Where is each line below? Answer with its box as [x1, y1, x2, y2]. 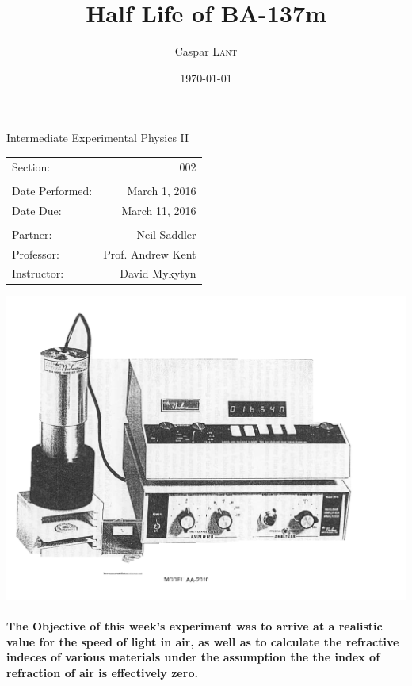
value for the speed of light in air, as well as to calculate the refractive [6, 633, 399, 650]
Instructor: [12, 265, 64, 282]
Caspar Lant [174, 43, 238, 59]
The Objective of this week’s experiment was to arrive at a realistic [6, 617, 383, 634]
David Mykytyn [120, 265, 196, 282]
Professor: [12, 245, 59, 262]
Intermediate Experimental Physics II [6, 129, 189, 146]
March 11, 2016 [121, 201, 196, 218]
